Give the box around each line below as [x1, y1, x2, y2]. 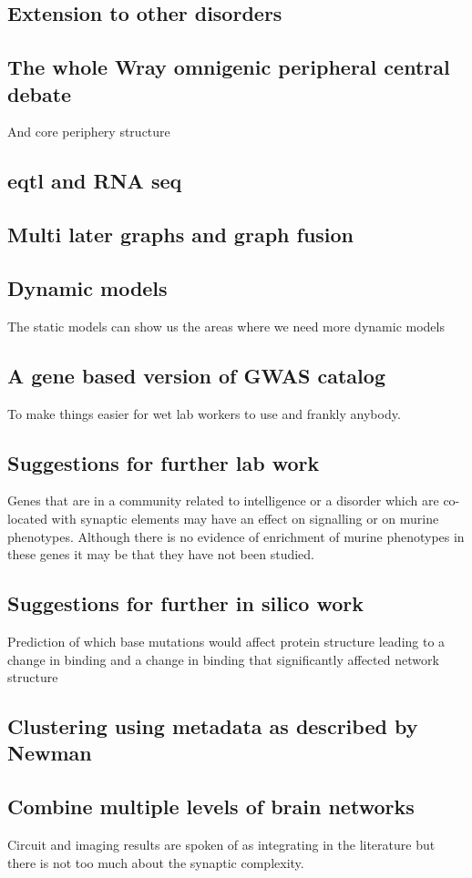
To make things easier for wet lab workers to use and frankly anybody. [7, 403, 401, 423]
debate [7, 79, 72, 107]
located [7, 508, 47, 527]
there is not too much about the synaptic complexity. [7, 852, 304, 872]
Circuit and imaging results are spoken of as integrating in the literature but [7, 835, 436, 854]
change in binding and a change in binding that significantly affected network [7, 649, 439, 669]
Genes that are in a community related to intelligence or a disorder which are [7, 491, 439, 510]
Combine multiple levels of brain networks [7, 792, 415, 821]
